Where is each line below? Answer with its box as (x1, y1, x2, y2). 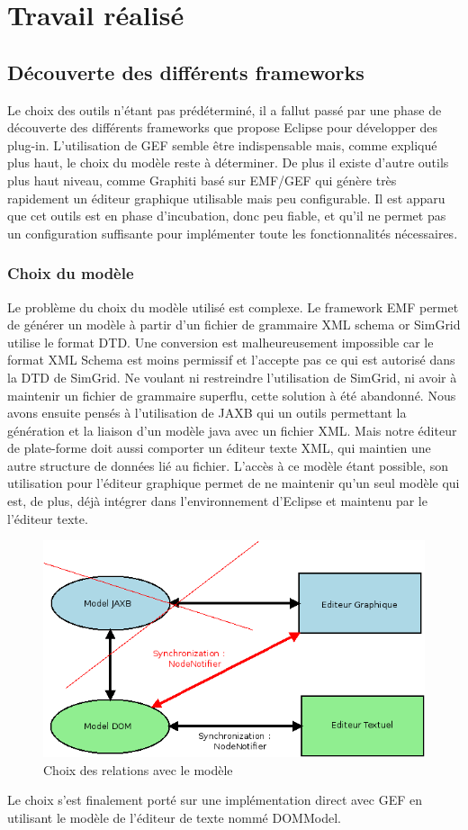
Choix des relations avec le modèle (43, 760, 233, 779)
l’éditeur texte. (7, 509, 88, 528)
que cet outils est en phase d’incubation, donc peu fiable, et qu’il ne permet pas (7, 206, 446, 225)
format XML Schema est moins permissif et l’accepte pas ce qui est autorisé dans (7, 350, 455, 369)
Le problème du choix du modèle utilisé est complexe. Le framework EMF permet (7, 297, 459, 316)
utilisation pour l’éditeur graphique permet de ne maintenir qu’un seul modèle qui (7, 474, 460, 492)
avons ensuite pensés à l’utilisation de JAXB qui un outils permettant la (7, 403, 407, 422)
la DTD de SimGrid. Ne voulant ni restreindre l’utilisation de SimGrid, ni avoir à (7, 367, 457, 386)
